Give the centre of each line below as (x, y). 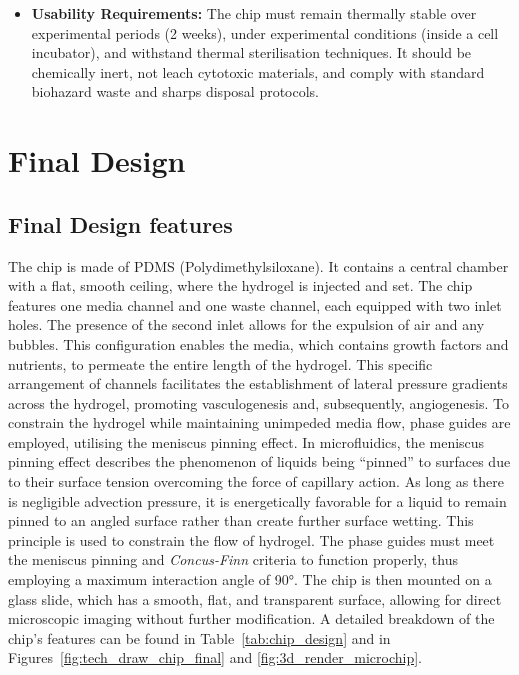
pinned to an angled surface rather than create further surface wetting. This (241, 520)
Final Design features (120, 223)
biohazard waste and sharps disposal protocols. (175, 91)
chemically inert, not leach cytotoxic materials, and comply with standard (258, 71)
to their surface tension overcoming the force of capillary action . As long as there (256, 481)
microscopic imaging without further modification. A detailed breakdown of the (251, 618)
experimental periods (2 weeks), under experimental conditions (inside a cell (265, 32)
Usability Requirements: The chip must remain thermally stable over (254, 13)
